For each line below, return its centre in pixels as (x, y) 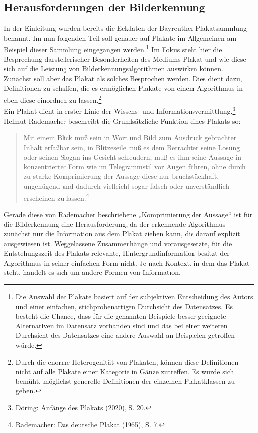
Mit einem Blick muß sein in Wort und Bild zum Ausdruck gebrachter (130, 137)
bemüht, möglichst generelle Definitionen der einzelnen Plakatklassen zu (125, 381)
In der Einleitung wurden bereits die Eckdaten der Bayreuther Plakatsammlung (125, 28)
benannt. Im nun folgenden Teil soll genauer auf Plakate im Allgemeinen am (120, 37)
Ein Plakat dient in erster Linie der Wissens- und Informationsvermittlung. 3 (120, 110)
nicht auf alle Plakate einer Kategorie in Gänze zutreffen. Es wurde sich (125, 371)
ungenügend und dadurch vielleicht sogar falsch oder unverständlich (127, 186)
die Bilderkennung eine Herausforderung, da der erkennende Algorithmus (115, 224)
